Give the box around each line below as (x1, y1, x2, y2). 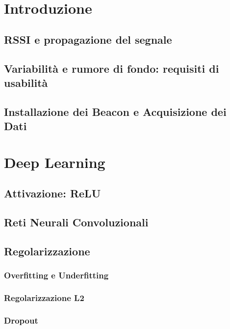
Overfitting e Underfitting (4, 269, 109, 281)
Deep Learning (4, 152, 105, 172)
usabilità (4, 75, 48, 90)
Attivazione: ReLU (4, 186, 101, 201)
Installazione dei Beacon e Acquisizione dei (4, 104, 227, 119)
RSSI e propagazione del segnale (4, 31, 172, 47)
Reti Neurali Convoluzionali (4, 215, 149, 230)
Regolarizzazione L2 (4, 291, 84, 303)
